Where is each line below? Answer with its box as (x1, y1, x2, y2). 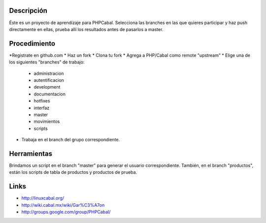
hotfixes (33, 98, 50, 104)
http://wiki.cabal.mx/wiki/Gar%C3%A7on (21, 202, 105, 208)
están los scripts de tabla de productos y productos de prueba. (9, 169, 137, 175)
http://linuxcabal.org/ (21, 195, 64, 201)
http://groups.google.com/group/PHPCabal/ (21, 209, 111, 215)
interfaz (33, 105, 50, 111)
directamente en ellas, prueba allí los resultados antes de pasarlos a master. (9, 26, 164, 32)
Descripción (9, 6, 48, 15)
